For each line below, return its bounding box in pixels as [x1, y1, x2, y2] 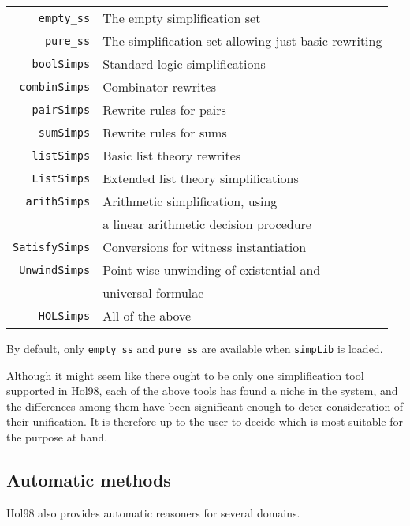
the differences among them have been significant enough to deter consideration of [6, 397, 404, 414]
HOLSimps [38, 309, 91, 322]
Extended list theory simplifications [102, 169, 299, 187]
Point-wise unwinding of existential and [102, 261, 321, 279]
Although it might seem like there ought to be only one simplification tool [6, 366, 364, 383]
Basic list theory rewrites [102, 146, 241, 164]
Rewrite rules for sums [102, 123, 227, 141]
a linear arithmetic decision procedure [102, 215, 311, 233]
